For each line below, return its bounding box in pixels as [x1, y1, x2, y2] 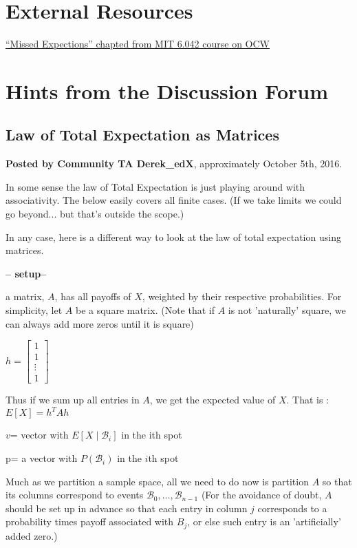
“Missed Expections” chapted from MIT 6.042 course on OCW [6, 36, 270, 51]
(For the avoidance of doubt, [201, 487, 322, 502]
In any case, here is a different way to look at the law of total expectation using [6, 229, 341, 244]
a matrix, [6, 289, 45, 304]
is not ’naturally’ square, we [228, 303, 346, 317]
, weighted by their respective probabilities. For [142, 289, 342, 304]
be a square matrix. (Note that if [75, 303, 215, 317]
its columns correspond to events [6, 487, 144, 502]
